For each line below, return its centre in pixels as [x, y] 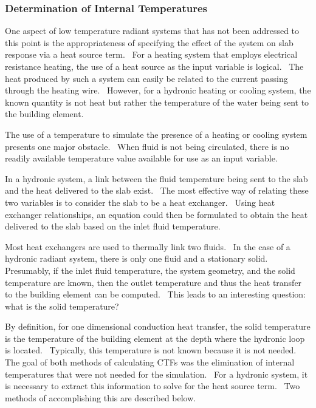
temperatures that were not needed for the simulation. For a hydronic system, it [156, 374]
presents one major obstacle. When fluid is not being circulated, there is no [147, 146]
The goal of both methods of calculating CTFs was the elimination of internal [150, 362]
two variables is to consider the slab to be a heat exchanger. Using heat [140, 202]
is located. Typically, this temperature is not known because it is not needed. [151, 350]
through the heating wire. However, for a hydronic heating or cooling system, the [158, 90]
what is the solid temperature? [62, 306]
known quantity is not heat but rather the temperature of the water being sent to [157, 102]
